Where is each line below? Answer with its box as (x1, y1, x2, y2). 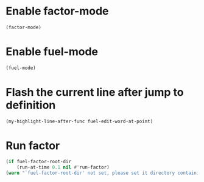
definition (5, 98, 56, 112)
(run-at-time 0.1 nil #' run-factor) (16, 164, 110, 170)
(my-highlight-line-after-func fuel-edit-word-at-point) (5, 118, 153, 124)
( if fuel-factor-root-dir (5, 159, 71, 165)
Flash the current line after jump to (5, 85, 184, 99)
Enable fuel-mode (5, 45, 99, 58)
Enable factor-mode (5, 4, 109, 18)
